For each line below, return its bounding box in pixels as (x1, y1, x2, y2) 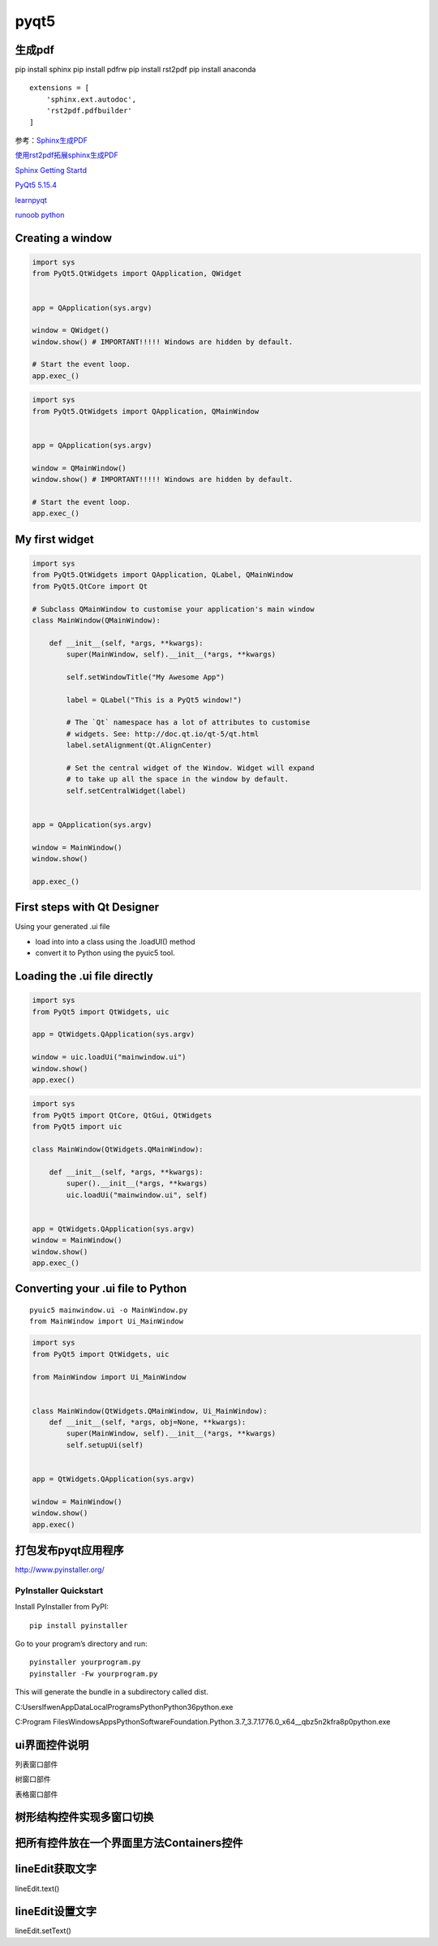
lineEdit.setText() (15, 1926, 72, 1935)
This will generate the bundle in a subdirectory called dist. (15, 1687, 208, 1697)
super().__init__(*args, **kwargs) (66, 1179, 208, 1188)
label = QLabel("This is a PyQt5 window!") (66, 695, 243, 704)
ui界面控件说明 (15, 1737, 89, 1752)
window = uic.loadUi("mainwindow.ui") (32, 1053, 187, 1062)
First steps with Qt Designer (15, 901, 160, 915)
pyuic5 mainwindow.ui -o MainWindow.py (29, 1305, 188, 1315)
